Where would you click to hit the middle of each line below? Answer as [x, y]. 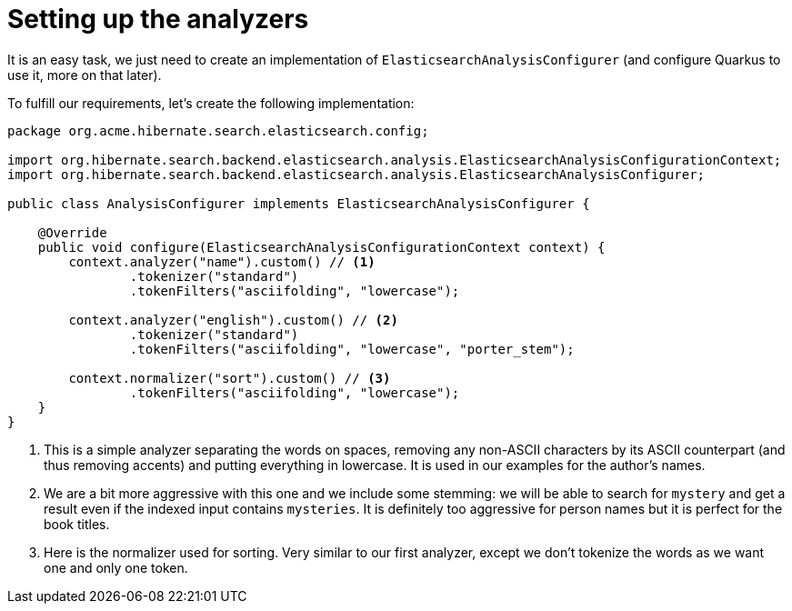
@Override [72, 232]
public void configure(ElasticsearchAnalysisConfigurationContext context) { [321, 247]
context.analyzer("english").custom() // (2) [233, 320]
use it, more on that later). [85, 75]
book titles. [77, 524]
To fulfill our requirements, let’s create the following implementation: [211, 103]
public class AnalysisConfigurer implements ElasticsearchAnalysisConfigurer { [299, 203]
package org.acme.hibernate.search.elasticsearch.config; [218, 130]
